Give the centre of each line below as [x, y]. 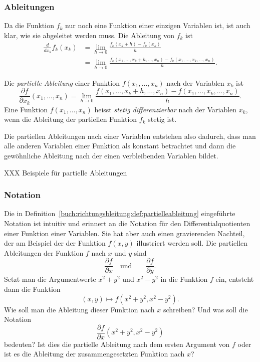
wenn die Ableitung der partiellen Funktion [71, 119]
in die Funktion [184, 279]
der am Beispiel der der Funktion [55, 243]
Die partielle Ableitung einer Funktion [62, 82]
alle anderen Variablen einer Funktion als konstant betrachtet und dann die [120, 146]
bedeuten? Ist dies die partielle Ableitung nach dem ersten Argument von [117, 344]
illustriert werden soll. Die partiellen [192, 243]
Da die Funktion [29, 25]
